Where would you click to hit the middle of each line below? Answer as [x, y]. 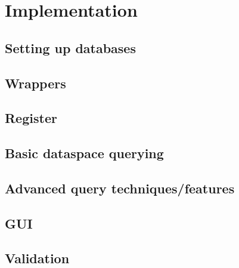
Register [31, 118]
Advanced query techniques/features [120, 188]
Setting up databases [70, 47]
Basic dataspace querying [84, 153]
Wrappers [35, 83]
